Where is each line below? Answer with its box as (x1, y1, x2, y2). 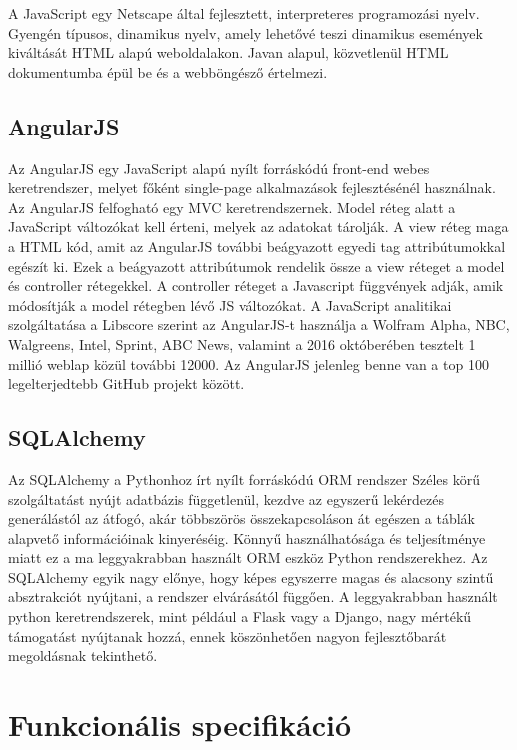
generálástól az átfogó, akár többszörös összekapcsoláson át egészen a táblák (8, 508, 475, 529)
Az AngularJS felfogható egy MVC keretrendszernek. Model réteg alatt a (8, 196, 456, 217)
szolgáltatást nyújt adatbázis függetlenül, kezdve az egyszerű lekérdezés (8, 488, 444, 509)
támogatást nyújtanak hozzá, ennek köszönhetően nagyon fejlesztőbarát (8, 625, 447, 646)
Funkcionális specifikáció (8, 704, 352, 745)
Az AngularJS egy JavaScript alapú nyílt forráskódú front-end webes (8, 157, 430, 178)
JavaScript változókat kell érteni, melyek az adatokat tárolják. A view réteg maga (8, 216, 509, 237)
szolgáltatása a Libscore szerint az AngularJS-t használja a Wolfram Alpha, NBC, (8, 314, 510, 335)
